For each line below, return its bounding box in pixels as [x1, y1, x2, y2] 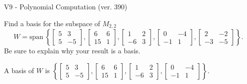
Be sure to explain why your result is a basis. [4, 45, 141, 56]
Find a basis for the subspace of [4, 18, 100, 28]
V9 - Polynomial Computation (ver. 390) [4, 1, 127, 11]
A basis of [4, 65, 34, 75]
